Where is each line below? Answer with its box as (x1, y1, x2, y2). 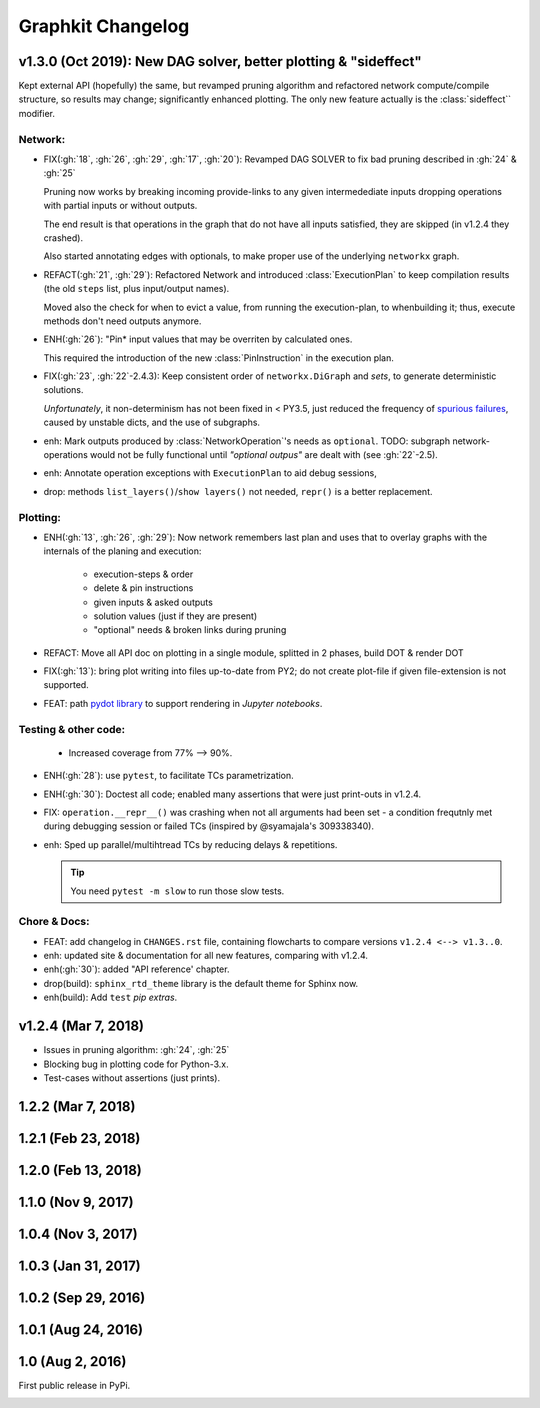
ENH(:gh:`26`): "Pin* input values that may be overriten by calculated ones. (43, 333, 353, 345)
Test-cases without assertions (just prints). (43, 1071, 220, 1084)
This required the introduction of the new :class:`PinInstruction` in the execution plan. (43, 351, 395, 364)
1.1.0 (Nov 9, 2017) (18, 1193, 134, 1210)
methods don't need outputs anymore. (43, 315, 202, 327)
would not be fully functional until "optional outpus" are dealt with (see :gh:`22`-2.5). (90, 449, 439, 461)
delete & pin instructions (93, 582, 194, 594)
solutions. (43, 384, 84, 396)
